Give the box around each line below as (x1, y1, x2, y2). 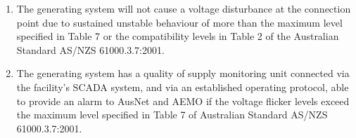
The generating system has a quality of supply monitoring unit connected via (16, 66, 350, 81)
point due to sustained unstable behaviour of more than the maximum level (16, 15, 343, 29)
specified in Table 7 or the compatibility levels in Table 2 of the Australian (16, 29, 339, 43)
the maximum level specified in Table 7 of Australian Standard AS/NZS (16, 107, 328, 122)
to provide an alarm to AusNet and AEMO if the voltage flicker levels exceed (16, 93, 350, 108)
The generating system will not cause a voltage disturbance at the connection (16, 1, 351, 15)
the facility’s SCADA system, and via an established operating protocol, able (16, 79, 349, 94)
